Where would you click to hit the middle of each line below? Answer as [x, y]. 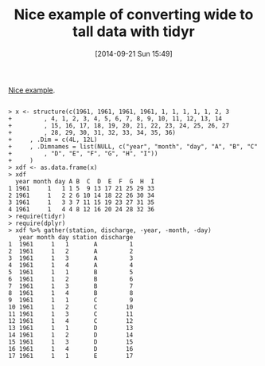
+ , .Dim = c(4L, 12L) [53, 140]
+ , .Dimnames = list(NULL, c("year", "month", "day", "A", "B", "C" [133, 146]
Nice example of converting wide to [134, 15]
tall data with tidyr [134, 31]
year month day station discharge [76, 237]
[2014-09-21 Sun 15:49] [134, 53]
